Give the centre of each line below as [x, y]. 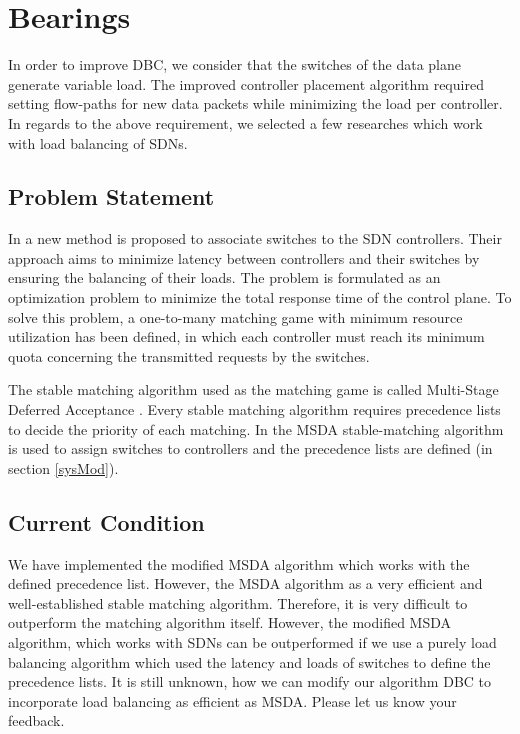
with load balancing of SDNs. [98, 142]
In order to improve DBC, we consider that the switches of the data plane [235, 64]
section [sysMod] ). [63, 467]
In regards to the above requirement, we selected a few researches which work [245, 122]
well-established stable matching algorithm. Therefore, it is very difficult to [238, 602]
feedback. [36, 720]
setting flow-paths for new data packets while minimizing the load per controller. [255, 103]
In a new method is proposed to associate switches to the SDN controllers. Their [255, 238]
